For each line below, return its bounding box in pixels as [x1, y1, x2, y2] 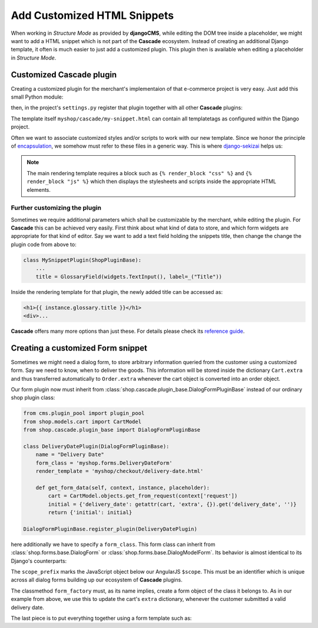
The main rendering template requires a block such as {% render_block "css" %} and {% [26, 169, 252, 176]
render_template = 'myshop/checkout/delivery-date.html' [35, 468, 204, 475]
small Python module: [11, 93, 64, 100]
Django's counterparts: [11, 557, 67, 564]
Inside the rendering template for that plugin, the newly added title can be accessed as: [11, 288, 223, 295]
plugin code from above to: [11, 241, 77, 248]
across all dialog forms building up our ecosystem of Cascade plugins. [11, 576, 183, 584]
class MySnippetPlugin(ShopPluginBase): [23, 257, 141, 263]
